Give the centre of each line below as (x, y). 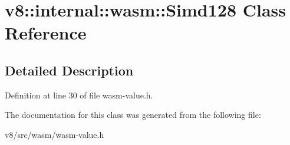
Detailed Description (69, 70)
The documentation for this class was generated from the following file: (133, 115)
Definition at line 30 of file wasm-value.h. (79, 95)
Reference (46, 33)
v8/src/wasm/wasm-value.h (55, 134)
